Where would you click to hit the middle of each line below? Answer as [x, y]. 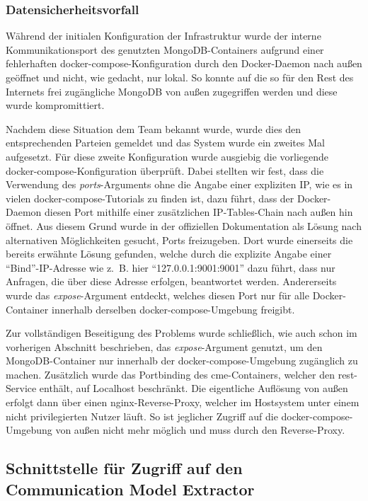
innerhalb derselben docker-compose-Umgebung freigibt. [173, 309]
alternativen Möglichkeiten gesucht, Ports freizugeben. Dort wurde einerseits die [179, 240]
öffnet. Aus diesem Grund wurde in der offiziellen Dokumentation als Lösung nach [184, 225]
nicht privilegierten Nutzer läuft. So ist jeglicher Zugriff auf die [142, 416]
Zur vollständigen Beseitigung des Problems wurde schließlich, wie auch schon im [182, 333]
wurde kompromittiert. [55, 105]
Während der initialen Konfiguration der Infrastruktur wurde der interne [163, 36]
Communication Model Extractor [130, 489]
